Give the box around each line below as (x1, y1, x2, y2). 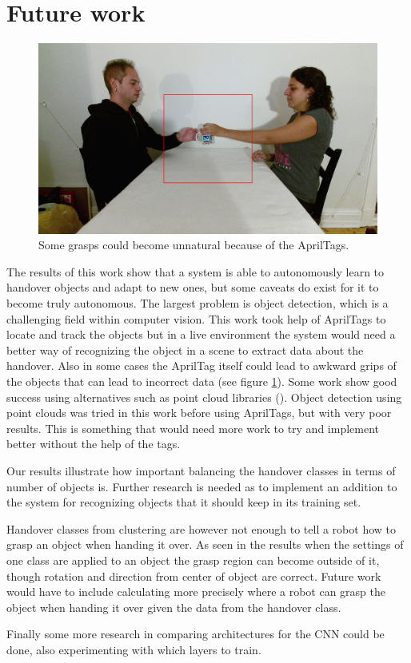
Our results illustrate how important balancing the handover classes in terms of (6, 462, 396, 478)
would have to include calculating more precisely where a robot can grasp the (6, 583, 385, 600)
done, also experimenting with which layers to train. (6, 641, 261, 657)
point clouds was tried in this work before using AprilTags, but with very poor (6, 404, 392, 421)
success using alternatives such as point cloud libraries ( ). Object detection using (6, 388, 402, 405)
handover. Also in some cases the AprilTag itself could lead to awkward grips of (6, 357, 397, 374)
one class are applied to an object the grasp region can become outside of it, (6, 551, 380, 568)
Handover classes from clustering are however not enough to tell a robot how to (6, 520, 397, 537)
